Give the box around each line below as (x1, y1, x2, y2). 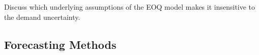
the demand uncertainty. (4, 11, 80, 22)
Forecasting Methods (4, 36, 117, 52)
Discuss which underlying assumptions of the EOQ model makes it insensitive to (4, 2, 255, 12)
